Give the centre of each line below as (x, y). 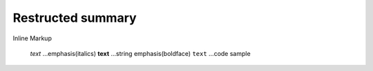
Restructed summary (75, 18)
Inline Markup (32, 38)
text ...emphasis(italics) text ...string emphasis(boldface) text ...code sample (141, 53)
